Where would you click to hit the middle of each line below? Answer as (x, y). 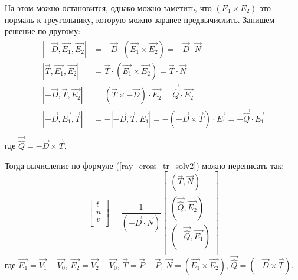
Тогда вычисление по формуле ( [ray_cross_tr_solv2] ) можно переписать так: (145, 165)
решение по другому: (43, 31)
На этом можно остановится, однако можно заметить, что (108, 8)
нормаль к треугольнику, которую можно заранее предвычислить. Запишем (140, 19)
